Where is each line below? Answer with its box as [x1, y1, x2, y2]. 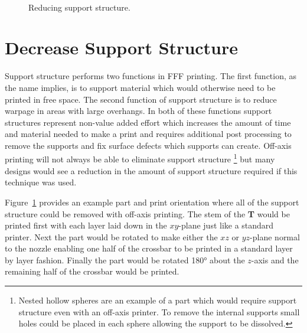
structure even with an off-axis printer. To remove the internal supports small [18, 305, 300, 318]
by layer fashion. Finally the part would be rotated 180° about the [5, 253, 245, 266]
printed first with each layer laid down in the [5, 219, 167, 231]
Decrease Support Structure [5, 35, 239, 60]
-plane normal [250, 230, 300, 243]
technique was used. [5, 176, 77, 188]
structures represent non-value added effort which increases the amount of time [5, 116, 291, 128]
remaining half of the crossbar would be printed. [5, 265, 179, 277]
